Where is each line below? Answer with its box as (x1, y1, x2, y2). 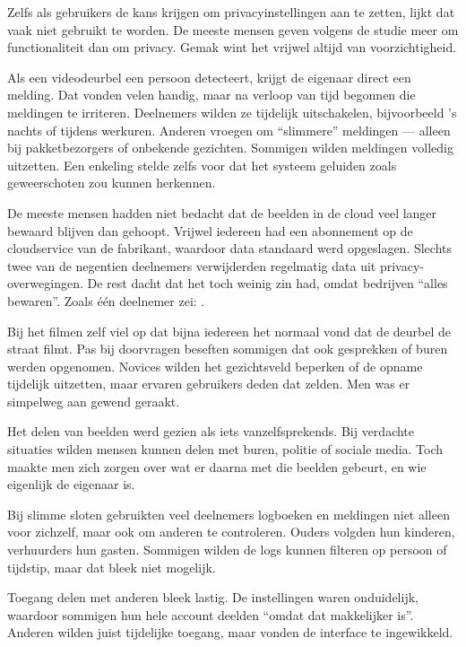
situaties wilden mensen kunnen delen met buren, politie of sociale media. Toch (7, 440, 444, 459)
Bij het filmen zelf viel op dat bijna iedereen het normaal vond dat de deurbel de (7, 321, 451, 340)
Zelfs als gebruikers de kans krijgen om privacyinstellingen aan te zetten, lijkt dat (7, 3, 455, 21)
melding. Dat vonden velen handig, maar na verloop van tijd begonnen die (7, 85, 416, 104)
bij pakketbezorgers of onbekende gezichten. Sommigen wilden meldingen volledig (7, 138, 453, 157)
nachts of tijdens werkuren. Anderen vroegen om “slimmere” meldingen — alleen (7, 120, 451, 139)
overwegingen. (7, 274, 83, 293)
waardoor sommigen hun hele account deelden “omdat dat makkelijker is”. (7, 605, 414, 624)
